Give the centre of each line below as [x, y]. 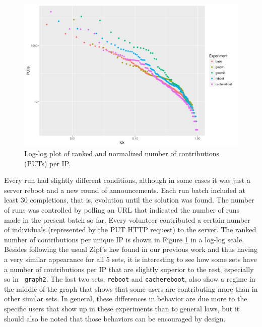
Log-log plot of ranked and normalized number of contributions [122, 153]
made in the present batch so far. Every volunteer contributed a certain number [127, 219]
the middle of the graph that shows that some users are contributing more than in [131, 288]
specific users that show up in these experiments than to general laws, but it [122, 308]
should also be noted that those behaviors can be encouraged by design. [115, 318]
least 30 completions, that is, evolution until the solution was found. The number [129, 200]
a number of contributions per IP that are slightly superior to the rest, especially [129, 269]
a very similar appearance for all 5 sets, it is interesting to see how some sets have [130, 259]
